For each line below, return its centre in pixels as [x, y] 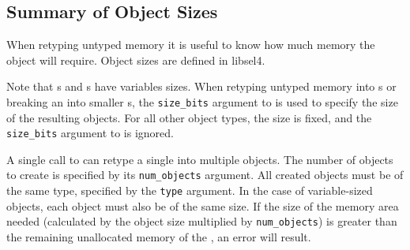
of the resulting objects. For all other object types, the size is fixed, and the [189, 117]
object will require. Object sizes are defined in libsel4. [136, 60]
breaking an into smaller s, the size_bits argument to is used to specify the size [202, 101]
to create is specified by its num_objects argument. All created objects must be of [205, 175]
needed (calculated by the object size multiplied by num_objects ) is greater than [202, 221]
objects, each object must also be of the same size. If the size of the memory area [203, 205]
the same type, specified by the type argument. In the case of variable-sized [190, 190]
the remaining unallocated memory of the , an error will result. [159, 237]
